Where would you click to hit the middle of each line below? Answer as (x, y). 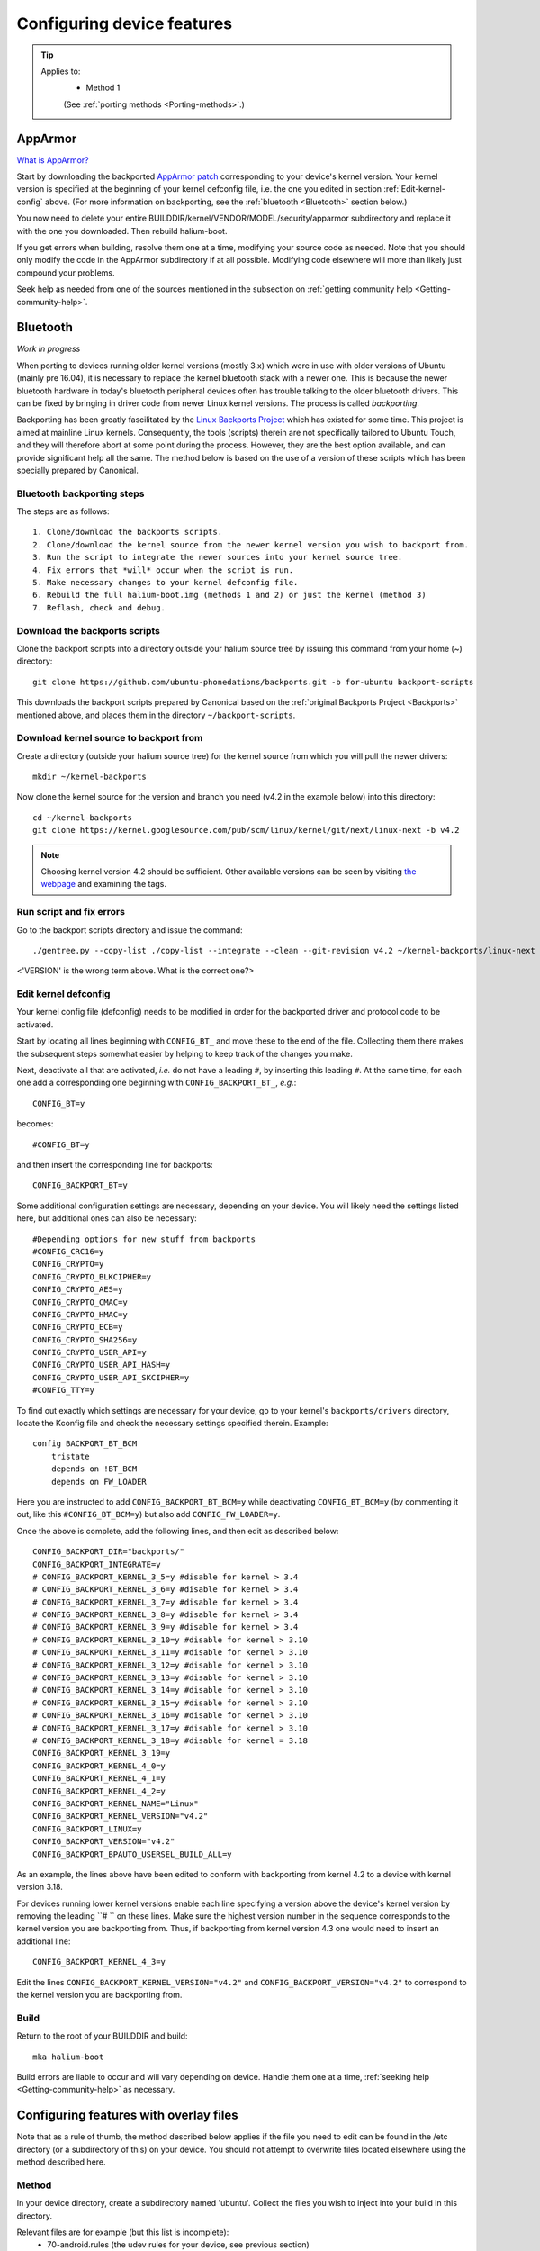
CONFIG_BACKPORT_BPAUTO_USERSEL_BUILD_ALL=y (133, 1854)
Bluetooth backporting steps (81, 493)
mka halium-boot (68, 2057)
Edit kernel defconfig (63, 994)
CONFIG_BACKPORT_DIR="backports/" (108, 1552)
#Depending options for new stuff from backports (144, 1239)
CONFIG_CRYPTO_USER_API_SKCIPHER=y (111, 1377)
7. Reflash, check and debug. (99, 607)
